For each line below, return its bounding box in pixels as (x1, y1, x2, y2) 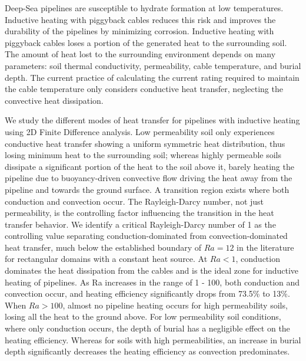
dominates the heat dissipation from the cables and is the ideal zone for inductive (5, 264, 299, 277)
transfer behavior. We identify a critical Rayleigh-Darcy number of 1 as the (5, 218, 276, 230)
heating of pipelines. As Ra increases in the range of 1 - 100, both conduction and (5, 275, 300, 288)
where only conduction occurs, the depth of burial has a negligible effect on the (5, 322, 290, 334)
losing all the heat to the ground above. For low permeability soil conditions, (5, 310, 281, 323)
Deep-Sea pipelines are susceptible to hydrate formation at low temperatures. (5, 2, 284, 14)
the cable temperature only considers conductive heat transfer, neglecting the (5, 83, 283, 95)
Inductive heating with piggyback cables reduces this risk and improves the (5, 13, 276, 25)
